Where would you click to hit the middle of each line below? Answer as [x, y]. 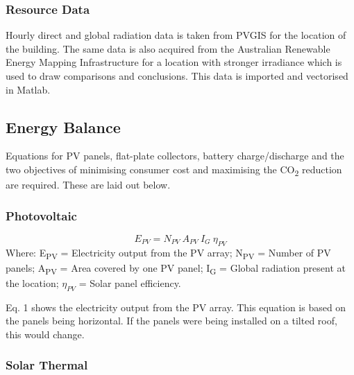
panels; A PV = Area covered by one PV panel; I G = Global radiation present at [176, 268]
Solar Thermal [47, 365]
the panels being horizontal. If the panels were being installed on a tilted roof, [171, 321]
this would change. [45, 334]
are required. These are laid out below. [88, 185]
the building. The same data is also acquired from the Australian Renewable [168, 48]
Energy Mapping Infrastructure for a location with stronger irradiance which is [174, 62]
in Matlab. [28, 89]
